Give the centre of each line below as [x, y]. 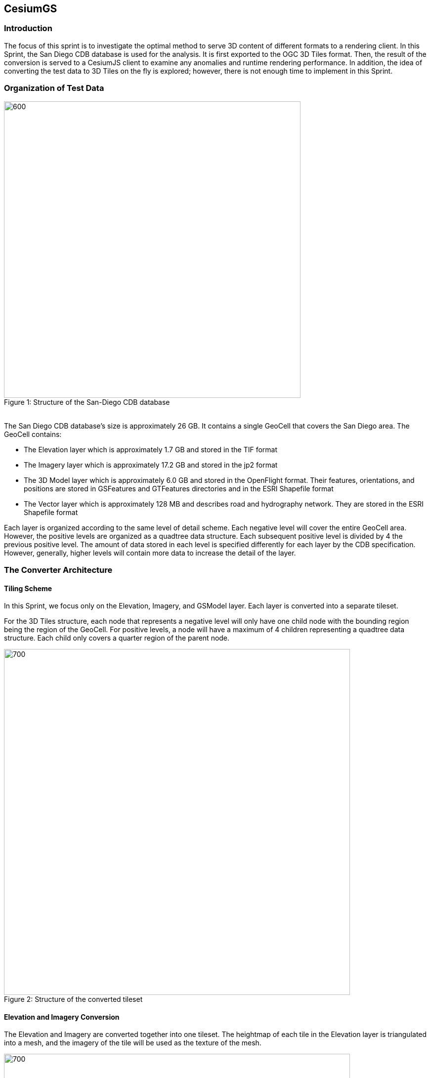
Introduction [28, 28]
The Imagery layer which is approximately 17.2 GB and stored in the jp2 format [151, 465]
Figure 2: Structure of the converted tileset [73, 999]
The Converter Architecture [58, 570]
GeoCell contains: [33, 434]
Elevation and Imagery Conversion [62, 1017]
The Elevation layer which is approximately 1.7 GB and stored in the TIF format [150, 449]
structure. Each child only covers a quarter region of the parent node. [117, 638]
